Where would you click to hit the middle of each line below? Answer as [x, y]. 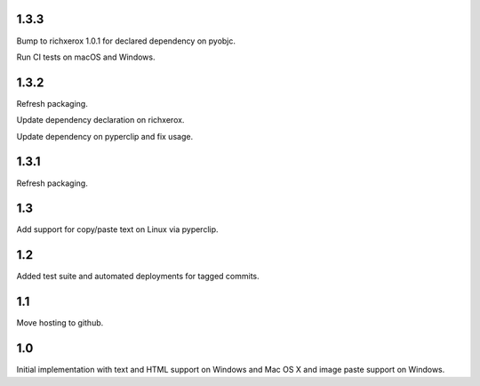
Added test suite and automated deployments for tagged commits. [138, 277]
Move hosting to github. [60, 323]
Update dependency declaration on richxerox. [100, 120]
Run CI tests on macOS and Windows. [86, 57]
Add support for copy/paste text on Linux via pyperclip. [117, 229]
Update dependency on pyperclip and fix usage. [105, 136]
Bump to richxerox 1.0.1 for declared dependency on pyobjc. [126, 41]
